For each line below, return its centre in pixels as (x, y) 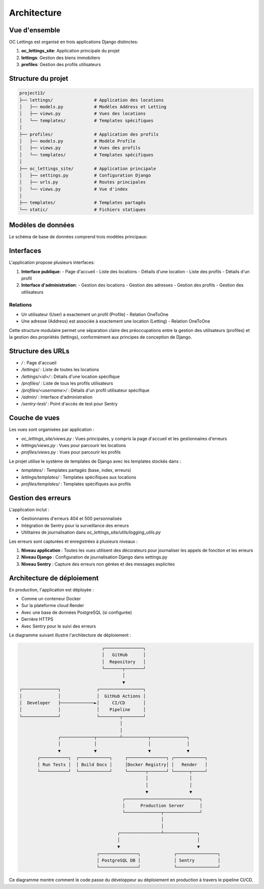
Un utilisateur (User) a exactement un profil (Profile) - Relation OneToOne (95, 314)
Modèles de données (42, 225)
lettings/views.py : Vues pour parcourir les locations (74, 445)
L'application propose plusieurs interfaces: (52, 262)
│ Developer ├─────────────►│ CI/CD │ (83, 703)
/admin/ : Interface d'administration (57, 397)
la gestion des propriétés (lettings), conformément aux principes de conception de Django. (100, 337)
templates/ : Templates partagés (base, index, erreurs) (76, 470)
